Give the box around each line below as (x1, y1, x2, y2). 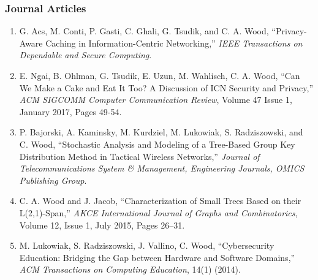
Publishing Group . (19, 173, 87, 186)
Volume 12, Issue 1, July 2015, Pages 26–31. (19, 218, 185, 231)
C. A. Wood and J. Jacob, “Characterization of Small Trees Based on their (19, 194, 301, 207)
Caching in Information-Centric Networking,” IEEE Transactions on (45, 36, 303, 49)
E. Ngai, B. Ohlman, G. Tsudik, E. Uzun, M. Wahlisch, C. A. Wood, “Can (19, 69, 300, 81)
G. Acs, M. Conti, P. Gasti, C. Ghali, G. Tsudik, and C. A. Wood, (19, 25, 269, 37)
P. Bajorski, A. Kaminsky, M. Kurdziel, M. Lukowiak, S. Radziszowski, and (19, 126, 303, 138)
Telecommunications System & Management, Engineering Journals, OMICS (19, 162, 305, 175)
